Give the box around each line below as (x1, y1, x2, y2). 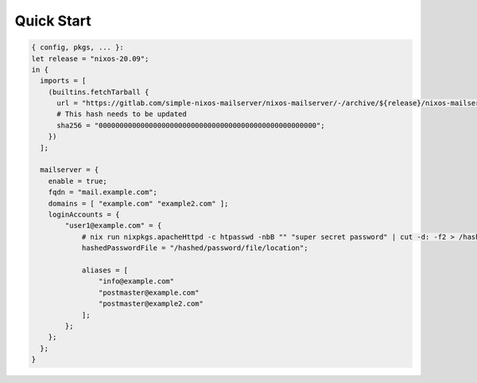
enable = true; (48, 176, 107, 186)
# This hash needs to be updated (56, 110, 187, 119)
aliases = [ (81, 265, 129, 275)
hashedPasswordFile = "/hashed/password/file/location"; (81, 244, 308, 252)
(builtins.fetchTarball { (48, 88, 149, 96)
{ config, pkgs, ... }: (31, 43, 125, 52)
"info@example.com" (98, 277, 175, 286)
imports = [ (40, 76, 87, 85)
